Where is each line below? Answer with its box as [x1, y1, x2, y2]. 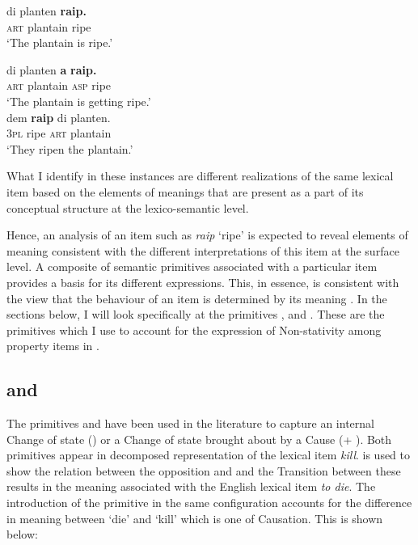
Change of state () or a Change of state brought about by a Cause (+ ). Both [6, 430, 392, 447]
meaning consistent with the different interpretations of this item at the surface [6, 242, 399, 259]
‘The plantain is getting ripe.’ [6, 92, 151, 109]
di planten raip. [6, 2, 87, 19]
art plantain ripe [6, 18, 91, 35]
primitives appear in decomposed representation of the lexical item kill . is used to [6, 446, 411, 463]
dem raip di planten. [6, 108, 111, 125]
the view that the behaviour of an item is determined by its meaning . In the [6, 289, 387, 306]
